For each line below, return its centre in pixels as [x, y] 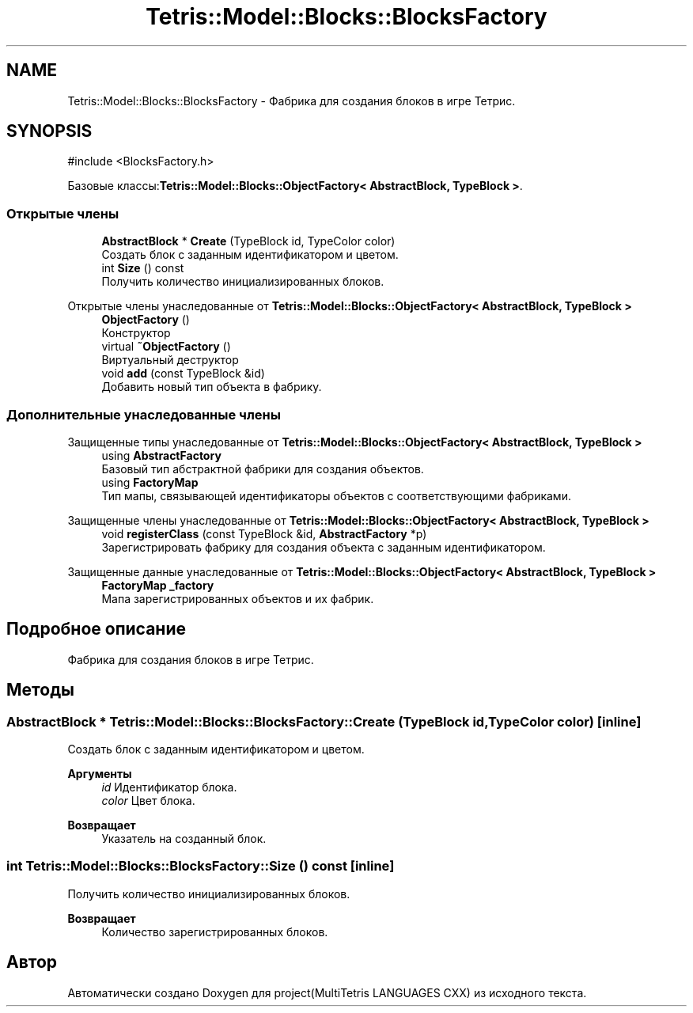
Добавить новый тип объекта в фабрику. [212, 387]
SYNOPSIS [49, 131]
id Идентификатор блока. [169, 787]
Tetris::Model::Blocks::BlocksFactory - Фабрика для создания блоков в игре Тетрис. [292, 101]
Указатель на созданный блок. [184, 838]
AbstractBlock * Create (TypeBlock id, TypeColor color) [248, 241]
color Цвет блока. [148, 801]
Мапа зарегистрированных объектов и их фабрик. [238, 598]
